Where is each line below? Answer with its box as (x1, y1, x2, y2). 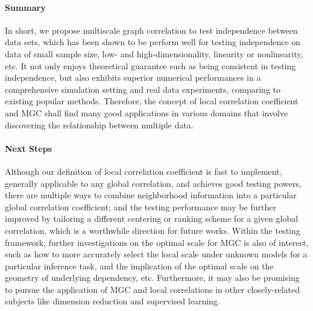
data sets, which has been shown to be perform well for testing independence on (5, 36, 301, 48)
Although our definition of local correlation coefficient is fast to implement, (5, 165, 282, 177)
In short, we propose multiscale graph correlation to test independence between (5, 24, 298, 36)
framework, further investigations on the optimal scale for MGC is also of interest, (5, 236, 309, 248)
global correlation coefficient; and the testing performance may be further (5, 200, 276, 213)
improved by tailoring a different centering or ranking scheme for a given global (5, 212, 299, 225)
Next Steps (5, 142, 52, 154)
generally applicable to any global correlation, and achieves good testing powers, (5, 177, 302, 189)
